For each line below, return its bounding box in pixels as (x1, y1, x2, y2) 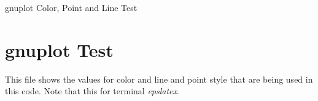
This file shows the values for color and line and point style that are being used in (5, 72, 313, 85)
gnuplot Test (5, 37, 114, 62)
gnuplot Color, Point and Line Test (5, 1, 138, 13)
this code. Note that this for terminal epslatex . (5, 84, 179, 97)
